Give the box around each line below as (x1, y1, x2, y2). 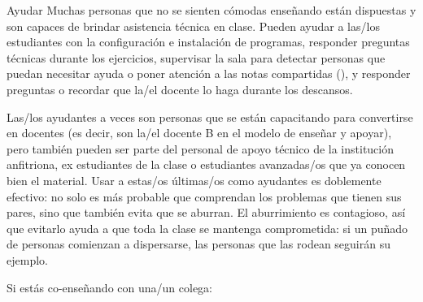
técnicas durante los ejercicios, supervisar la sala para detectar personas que (7, 49, 386, 66)
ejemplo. (7, 251, 48, 268)
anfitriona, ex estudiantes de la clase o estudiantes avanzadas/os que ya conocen (7, 156, 406, 173)
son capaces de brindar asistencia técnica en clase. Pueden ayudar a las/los (7, 17, 380, 34)
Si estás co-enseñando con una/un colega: (7, 278, 212, 296)
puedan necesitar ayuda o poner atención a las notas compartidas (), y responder (7, 65, 411, 82)
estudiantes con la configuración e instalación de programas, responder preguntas (7, 33, 410, 50)
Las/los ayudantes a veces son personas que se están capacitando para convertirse (7, 108, 413, 125)
